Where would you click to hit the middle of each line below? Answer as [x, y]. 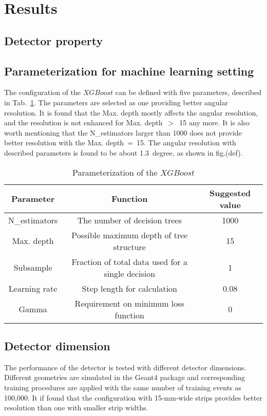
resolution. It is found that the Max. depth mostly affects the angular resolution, [131, 112]
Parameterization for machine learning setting [129, 71]
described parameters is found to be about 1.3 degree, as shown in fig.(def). [123, 152]
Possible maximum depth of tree [130, 235]
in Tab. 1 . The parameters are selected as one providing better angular [116, 102]
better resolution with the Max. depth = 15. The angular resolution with [120, 143]
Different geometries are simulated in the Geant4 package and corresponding [125, 377]
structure [129, 247]
